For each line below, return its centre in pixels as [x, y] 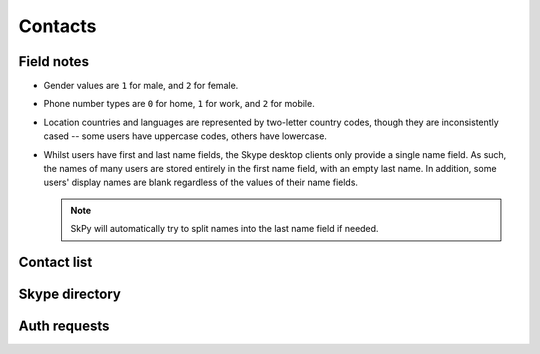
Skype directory [70, 294]
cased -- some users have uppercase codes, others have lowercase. [185, 136]
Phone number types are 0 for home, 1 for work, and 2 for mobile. [179, 104]
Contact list [55, 262]
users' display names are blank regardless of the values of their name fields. [201, 182]
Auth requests [64, 326]
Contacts [57, 26]
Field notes [54, 61]
